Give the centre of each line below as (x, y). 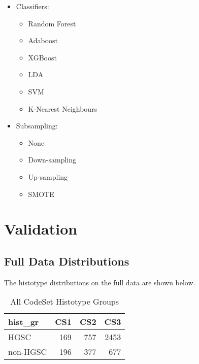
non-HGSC (28, 352)
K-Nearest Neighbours (63, 108)
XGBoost (42, 57)
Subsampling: (37, 126)
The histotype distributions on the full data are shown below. (100, 282)
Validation (41, 229)
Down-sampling (52, 160)
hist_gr (24, 322)
